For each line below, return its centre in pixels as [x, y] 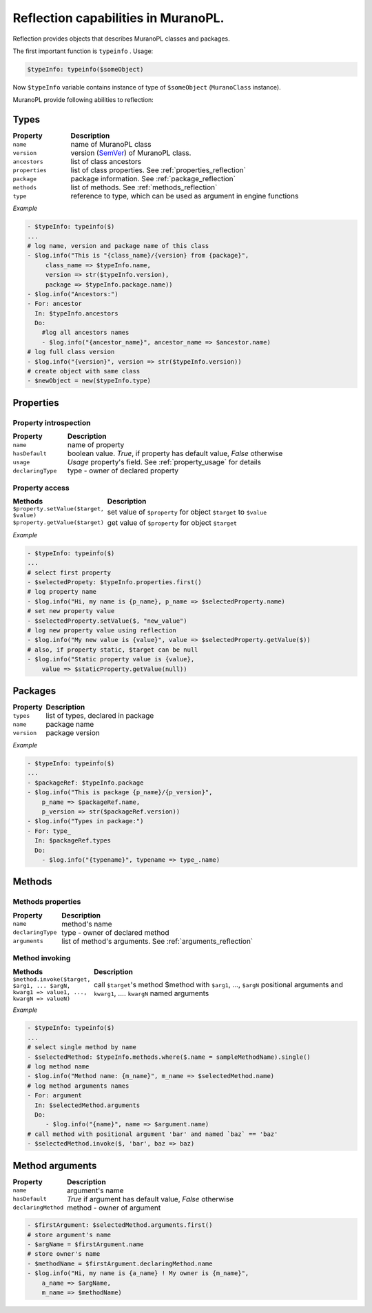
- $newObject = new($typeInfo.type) [89, 381]
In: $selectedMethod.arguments [87, 1105]
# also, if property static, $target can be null [113, 650]
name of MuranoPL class [111, 145]
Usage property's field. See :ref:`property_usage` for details [164, 462]
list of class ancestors [106, 162]
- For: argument [55, 1096]
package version [73, 733]
